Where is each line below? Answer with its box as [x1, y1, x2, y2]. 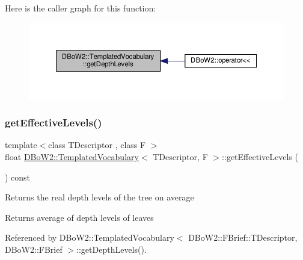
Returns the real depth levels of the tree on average [5, 191, 194, 203]
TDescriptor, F [153, 150, 208, 162]
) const [5, 170, 31, 183]
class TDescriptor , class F [48, 138, 146, 151]
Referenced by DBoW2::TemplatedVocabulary [5, 231, 174, 244]
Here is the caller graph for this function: [5, 2, 156, 14]
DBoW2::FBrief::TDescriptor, [188, 231, 298, 244]
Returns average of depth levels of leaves [5, 211, 154, 223]
